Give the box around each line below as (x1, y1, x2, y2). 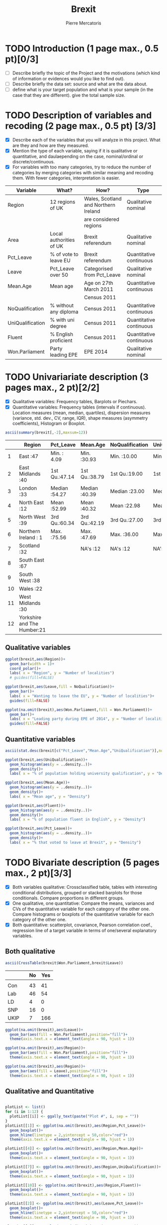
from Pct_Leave (83, 271, 121, 278)
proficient (49, 337, 73, 344)
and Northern (83, 201, 116, 208)
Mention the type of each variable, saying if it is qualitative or (12, 147, 138, 153)
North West (19, 513, 46, 520)
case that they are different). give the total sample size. (12, 92, 126, 98)
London (19, 485, 37, 492)
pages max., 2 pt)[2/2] (5, 382, 100, 393)
